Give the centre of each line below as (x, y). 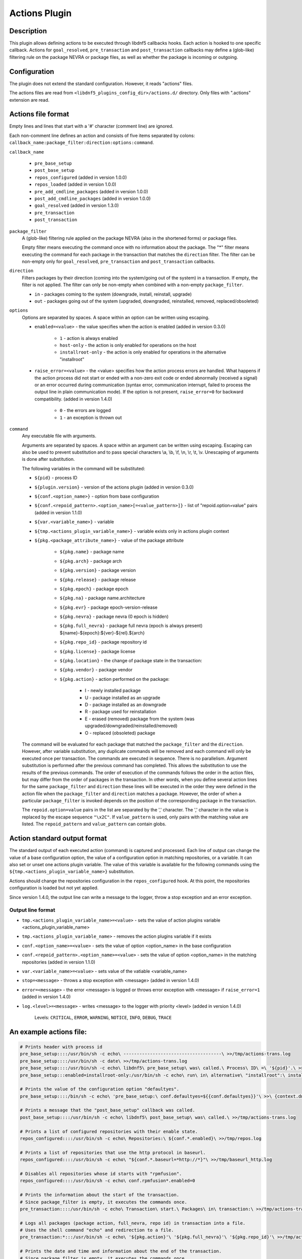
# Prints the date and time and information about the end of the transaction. (121, 1251)
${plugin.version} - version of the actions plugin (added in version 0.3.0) (114, 487)
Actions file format (39, 114)
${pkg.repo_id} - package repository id (103, 642)
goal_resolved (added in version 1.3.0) (77, 205)
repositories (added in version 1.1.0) (59, 962)
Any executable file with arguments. (59, 436)
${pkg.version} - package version (98, 570)
